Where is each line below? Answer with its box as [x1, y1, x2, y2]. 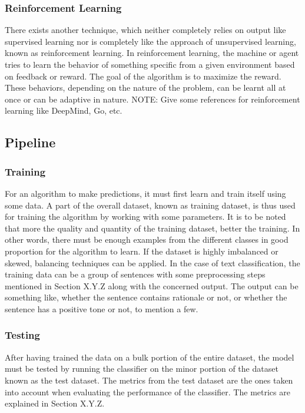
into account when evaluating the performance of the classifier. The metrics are [5, 385, 290, 398]
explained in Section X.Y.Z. [5, 397, 105, 409]
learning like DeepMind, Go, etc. [5, 104, 122, 117]
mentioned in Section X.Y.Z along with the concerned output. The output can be [5, 279, 299, 292]
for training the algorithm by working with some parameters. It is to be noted [5, 210, 286, 223]
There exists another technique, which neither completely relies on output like [5, 24, 286, 36]
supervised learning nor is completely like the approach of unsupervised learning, [5, 35, 296, 47]
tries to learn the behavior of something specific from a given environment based [5, 58, 295, 70]
